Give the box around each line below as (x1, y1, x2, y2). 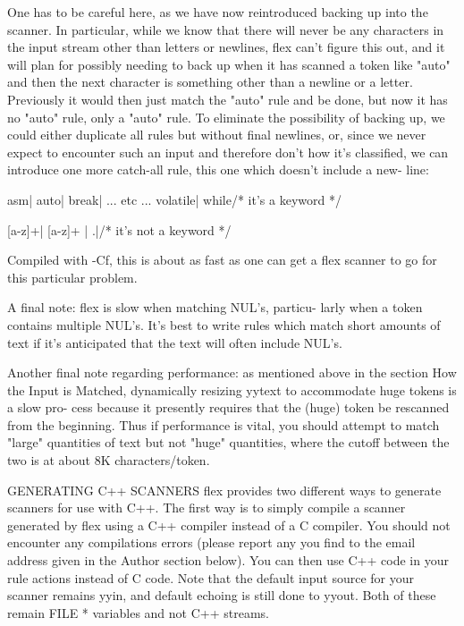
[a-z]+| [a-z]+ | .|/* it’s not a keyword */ (7, 220, 232, 239)
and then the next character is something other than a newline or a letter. (7, 72, 413, 91)
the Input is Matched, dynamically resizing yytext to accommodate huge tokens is (7, 380, 457, 399)
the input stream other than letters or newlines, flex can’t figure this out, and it (7, 38, 445, 56)
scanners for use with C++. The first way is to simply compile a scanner (7, 498, 406, 517)
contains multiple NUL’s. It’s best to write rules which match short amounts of (7, 315, 441, 334)
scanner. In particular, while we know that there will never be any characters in (7, 20, 444, 38)
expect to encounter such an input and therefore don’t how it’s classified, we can (7, 142, 449, 161)
